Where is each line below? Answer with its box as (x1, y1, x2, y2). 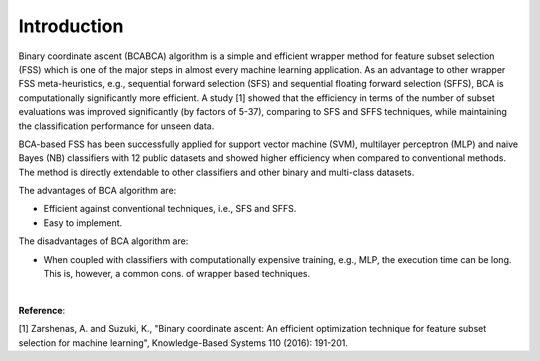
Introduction (18, 15, 124, 37)
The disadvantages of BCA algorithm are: (18, 235, 189, 247)
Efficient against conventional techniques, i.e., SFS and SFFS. (43, 203, 297, 215)
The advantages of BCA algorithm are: (18, 185, 177, 197)
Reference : (18, 304, 66, 316)
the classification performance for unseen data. (18, 120, 215, 132)
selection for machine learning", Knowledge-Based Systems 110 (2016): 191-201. (18, 336, 349, 349)
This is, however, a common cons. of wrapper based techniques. (43, 268, 310, 280)
